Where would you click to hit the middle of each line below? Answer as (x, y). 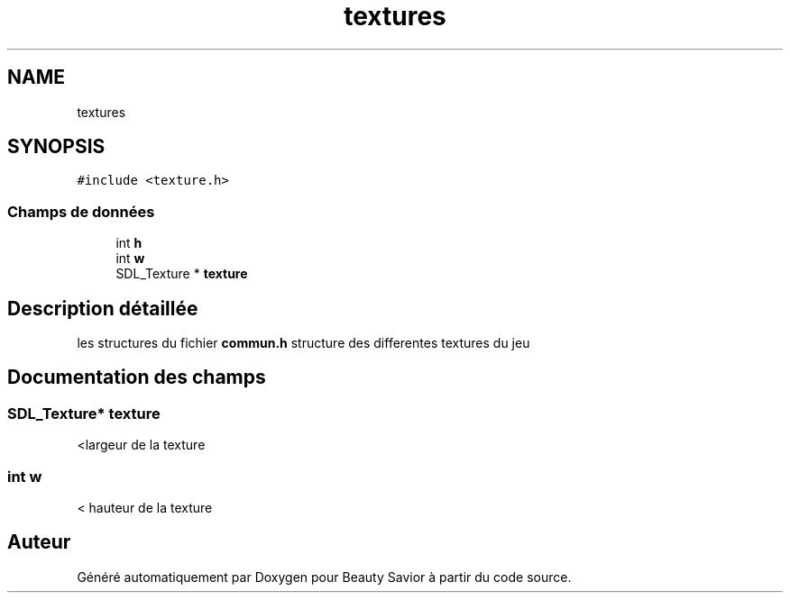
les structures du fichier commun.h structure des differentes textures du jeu (303, 343)
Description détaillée (103, 308)
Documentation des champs (137, 377)
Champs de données (81, 211)
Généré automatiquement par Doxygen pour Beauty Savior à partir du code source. (324, 577)
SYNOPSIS (56, 147)
